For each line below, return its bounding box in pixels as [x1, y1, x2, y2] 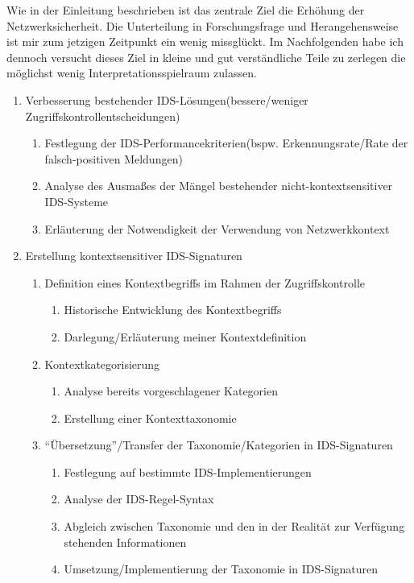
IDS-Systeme [44, 192, 109, 209]
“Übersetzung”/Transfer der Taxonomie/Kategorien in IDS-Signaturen [44, 436, 393, 453]
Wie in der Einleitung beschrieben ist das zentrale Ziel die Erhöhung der [6, 2, 365, 18]
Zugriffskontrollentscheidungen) [25, 107, 180, 124]
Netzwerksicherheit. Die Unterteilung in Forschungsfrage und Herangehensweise [6, 17, 399, 34]
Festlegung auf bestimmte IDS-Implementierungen [64, 463, 312, 480]
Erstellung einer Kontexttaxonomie [64, 409, 237, 426]
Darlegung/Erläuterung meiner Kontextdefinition [64, 328, 307, 345]
